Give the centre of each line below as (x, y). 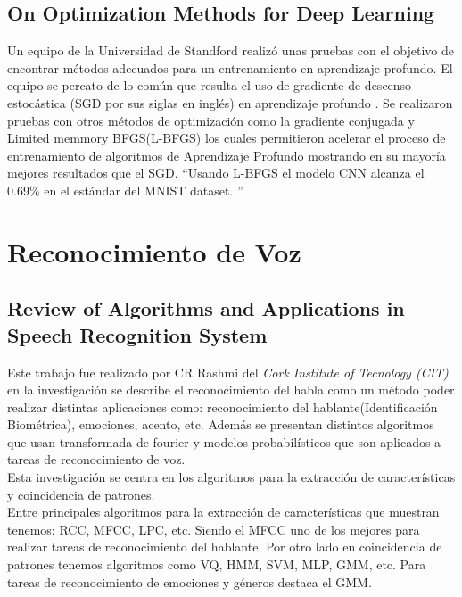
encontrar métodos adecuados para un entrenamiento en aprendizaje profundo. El (230, 67)
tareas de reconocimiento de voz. (96, 459)
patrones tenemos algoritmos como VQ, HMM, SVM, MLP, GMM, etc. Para (217, 564)
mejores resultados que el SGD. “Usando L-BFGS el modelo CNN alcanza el (216, 173)
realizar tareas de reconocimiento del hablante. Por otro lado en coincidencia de (225, 547)
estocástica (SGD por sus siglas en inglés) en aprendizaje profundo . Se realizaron (230, 102)
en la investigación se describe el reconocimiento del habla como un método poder (231, 390)
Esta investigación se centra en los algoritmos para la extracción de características (231, 477)
